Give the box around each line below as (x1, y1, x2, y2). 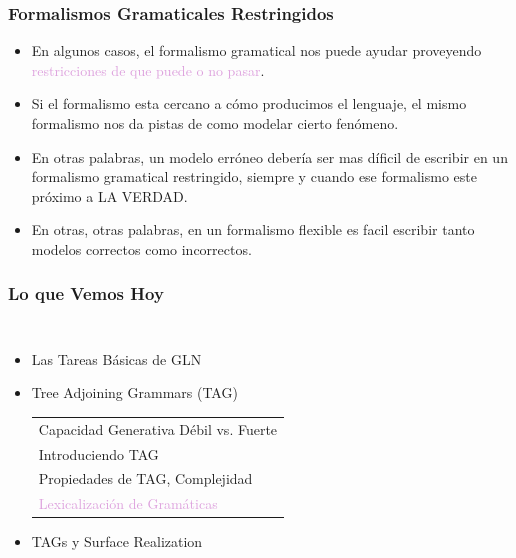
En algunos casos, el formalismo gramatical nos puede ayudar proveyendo (31, 40, 482, 61)
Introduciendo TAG (38, 443, 159, 464)
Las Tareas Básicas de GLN (31, 348, 202, 369)
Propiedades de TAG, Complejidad (38, 468, 253, 489)
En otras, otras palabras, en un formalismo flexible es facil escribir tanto (31, 219, 475, 240)
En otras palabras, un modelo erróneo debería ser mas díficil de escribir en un (31, 146, 508, 167)
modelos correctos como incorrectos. (31, 238, 252, 259)
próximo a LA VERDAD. (31, 185, 188, 206)
